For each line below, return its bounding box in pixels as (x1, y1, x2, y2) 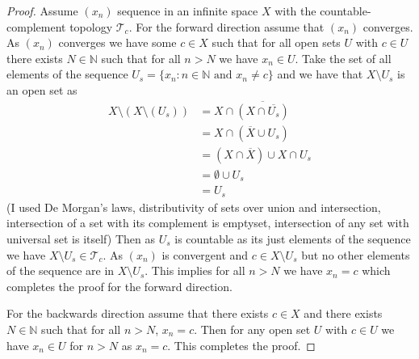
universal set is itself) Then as (6, 230, 155, 247)
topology (69, 18, 113, 35)
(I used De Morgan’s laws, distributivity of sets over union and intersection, (6, 198, 381, 215)
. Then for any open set (194, 321, 311, 337)
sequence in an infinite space (117, 2, 258, 19)
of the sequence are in (6, 262, 115, 279)
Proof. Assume (6, 2, 78, 19)
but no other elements (301, 246, 410, 263)
